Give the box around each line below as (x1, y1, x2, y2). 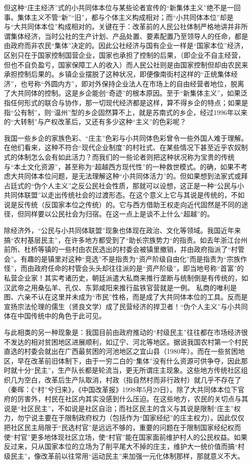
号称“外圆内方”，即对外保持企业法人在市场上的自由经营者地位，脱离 (27, 78, 244, 88)
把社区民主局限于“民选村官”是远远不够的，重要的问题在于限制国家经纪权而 (4, 422, 241, 432)
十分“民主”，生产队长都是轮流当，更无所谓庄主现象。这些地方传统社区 (17, 365, 241, 375)
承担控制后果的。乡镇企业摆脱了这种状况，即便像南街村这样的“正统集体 (4, 69, 231, 79)
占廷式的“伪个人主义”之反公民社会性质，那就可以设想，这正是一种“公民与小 (4, 180, 244, 190)
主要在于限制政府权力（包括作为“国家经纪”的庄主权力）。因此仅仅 (37, 413, 245, 423)
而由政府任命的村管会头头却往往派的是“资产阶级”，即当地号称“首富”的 (20, 263, 244, 273)
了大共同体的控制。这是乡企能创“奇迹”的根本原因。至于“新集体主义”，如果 (4, 88, 241, 98)
